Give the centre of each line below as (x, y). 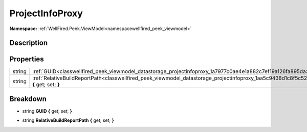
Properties (27, 59)
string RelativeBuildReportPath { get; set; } (68, 120)
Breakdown (28, 99)
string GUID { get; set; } (47, 111)
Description (29, 43)
